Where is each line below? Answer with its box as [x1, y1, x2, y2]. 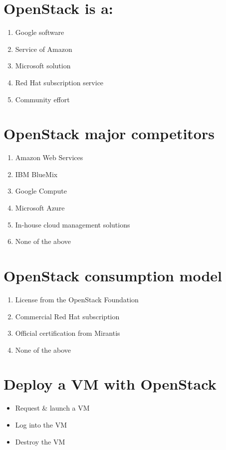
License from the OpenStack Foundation [15, 294, 139, 304]
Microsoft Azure [15, 203, 65, 213]
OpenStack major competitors [3, 123, 215, 144]
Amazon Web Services [15, 152, 83, 163]
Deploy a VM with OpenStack [3, 374, 217, 394]
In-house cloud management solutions [15, 219, 130, 229]
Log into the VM [15, 420, 67, 430]
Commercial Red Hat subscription [15, 311, 120, 321]
